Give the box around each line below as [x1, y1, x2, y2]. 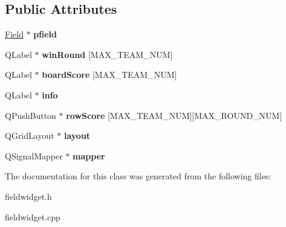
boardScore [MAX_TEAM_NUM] [42, 68, 177, 81]
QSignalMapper [5, 149, 63, 162]
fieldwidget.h [5, 190, 52, 202]
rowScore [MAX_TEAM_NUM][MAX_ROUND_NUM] [66, 109, 282, 121]
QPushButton [5, 109, 56, 121]
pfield [33, 28, 57, 40]
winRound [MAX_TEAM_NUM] [42, 48, 173, 60]
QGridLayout [5, 129, 54, 142]
